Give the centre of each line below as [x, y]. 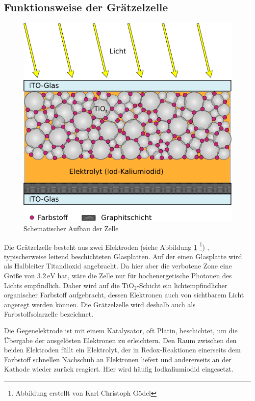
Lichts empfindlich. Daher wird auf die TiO [69, 285]
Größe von [20, 276]
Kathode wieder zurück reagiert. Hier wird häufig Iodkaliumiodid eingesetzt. [119, 369]
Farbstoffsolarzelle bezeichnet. [49, 314]
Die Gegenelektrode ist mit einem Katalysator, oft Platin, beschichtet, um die [121, 330]
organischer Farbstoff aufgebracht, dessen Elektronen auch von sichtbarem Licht [124, 295]
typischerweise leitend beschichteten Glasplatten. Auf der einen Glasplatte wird [123, 256]
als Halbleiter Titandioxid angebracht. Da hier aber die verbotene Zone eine [118, 266]
